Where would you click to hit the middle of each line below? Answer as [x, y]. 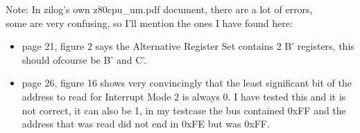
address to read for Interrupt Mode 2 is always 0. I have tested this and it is [184, 96]
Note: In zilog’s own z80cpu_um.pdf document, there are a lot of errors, [159, 9]
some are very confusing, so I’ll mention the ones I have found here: [149, 23]
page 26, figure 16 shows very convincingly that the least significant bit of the [187, 83]
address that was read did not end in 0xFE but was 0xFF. [146, 124]
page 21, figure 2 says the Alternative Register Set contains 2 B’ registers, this [188, 46]
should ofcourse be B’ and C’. [84, 59]
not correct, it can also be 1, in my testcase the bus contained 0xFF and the [184, 110]
